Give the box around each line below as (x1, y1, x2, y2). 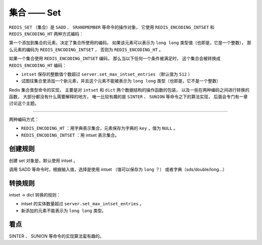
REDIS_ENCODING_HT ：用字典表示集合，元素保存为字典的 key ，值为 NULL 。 (21, 125, 178, 131)
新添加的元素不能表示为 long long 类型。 (21, 208, 106, 213)
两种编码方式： (9, 116, 39, 122)
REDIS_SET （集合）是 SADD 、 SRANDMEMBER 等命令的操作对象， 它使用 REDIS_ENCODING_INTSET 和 (9, 24, 214, 30)
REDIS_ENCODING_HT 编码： (9, 62, 67, 68)
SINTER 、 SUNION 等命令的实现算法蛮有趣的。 (9, 233, 104, 239)
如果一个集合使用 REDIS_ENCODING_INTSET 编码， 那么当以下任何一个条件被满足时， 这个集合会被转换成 (9, 56, 221, 62)
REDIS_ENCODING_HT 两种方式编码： (9, 31, 84, 36)
